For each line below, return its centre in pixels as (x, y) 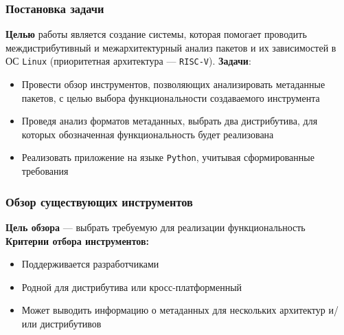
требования (45, 171)
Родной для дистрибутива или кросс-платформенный (132, 287)
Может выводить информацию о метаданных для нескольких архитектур (173, 310)
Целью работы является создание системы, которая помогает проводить (156, 34)
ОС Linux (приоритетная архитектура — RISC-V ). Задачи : (128, 61)
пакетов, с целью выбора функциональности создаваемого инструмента (171, 97)
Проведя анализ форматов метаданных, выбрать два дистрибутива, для (170, 121)
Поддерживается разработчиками (90, 264)
